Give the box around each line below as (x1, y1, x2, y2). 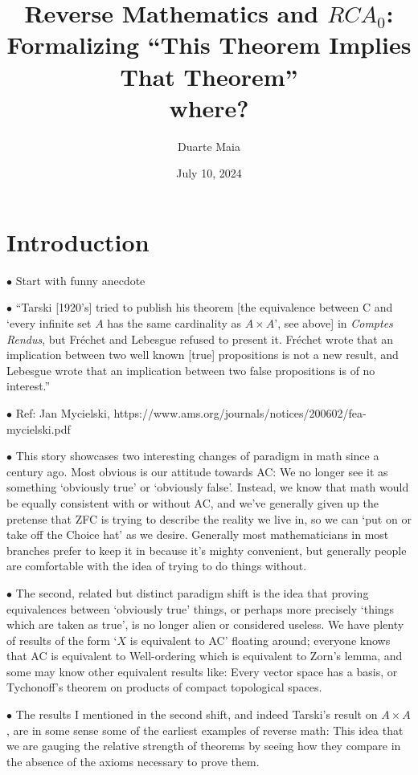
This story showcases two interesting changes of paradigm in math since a (15, 447, 379, 464)
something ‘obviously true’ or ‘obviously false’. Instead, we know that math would (6, 479, 409, 496)
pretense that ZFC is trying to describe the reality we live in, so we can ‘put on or (6, 510, 412, 527)
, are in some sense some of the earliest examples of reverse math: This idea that (6, 721, 404, 738)
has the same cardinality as (107, 315, 242, 331)
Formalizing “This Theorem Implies (6, 28, 412, 61)
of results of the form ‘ (6, 631, 117, 648)
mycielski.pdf (6, 420, 71, 437)
